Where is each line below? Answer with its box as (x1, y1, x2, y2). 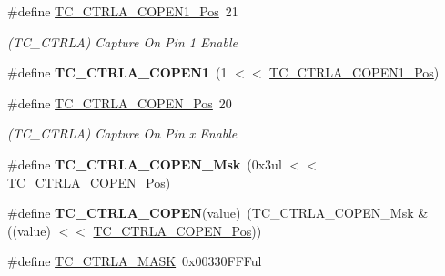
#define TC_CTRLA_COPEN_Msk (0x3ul (7, 154, 282, 173)
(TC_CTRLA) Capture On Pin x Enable (7, 124, 238, 143)
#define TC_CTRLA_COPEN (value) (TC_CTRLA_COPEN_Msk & (7, 203, 429, 222)
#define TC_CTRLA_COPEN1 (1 (7, 63, 228, 82)
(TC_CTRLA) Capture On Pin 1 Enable (7, 32, 238, 51)
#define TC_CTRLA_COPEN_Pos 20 (7, 93, 232, 112)
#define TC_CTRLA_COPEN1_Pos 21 (7, 2, 238, 20)
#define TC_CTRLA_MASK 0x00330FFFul (7, 251, 262, 271)
